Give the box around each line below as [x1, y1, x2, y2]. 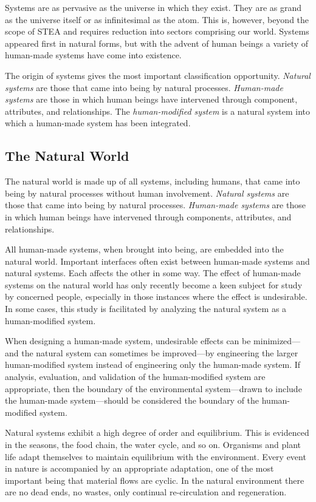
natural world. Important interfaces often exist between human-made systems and [5, 254, 310, 267]
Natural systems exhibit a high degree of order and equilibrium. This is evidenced [5, 426, 309, 439]
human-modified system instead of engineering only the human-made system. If [5, 358, 301, 371]
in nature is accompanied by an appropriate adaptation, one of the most [5, 462, 274, 475]
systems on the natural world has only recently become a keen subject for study [5, 278, 303, 291]
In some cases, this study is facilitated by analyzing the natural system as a [5, 302, 287, 315]
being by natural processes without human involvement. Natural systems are [5, 186, 289, 199]
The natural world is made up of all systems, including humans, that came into [5, 175, 300, 188]
